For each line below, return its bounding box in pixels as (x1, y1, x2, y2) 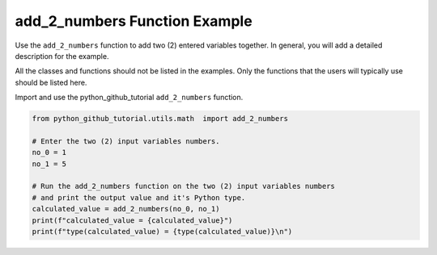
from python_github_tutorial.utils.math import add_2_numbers (32, 114, 289, 123)
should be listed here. (15, 77, 87, 87)
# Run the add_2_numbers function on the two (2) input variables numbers (32, 182, 336, 191)
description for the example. (15, 51, 109, 61)
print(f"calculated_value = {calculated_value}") (32, 215, 233, 225)
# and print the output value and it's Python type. (32, 193, 246, 202)
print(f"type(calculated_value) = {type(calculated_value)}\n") (32, 227, 293, 236)
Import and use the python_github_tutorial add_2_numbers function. (15, 93, 244, 102)
